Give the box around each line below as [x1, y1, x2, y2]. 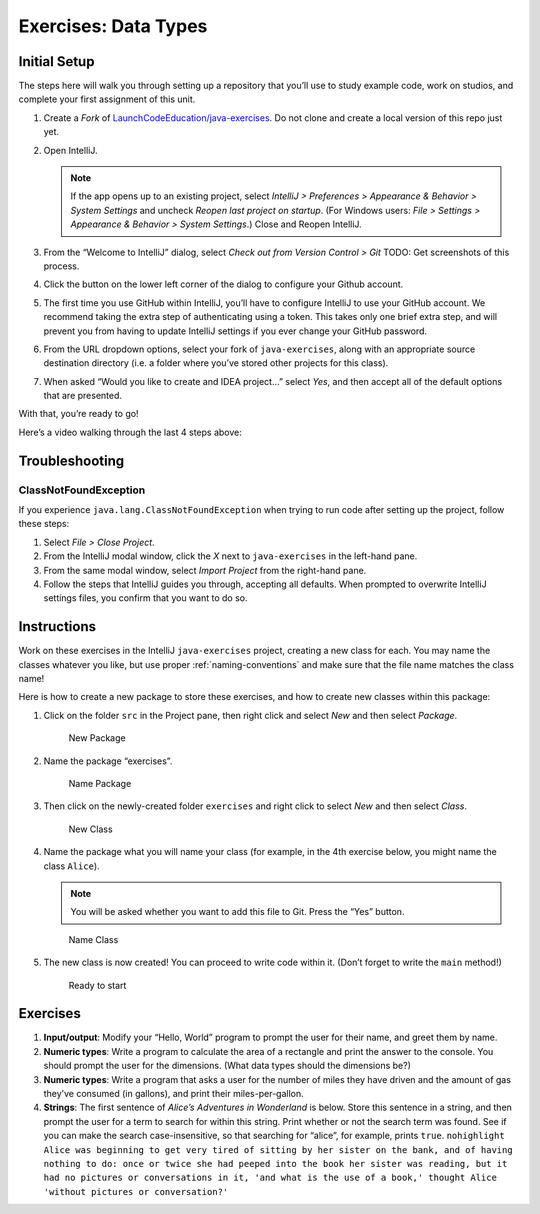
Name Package [68, 778, 132, 790]
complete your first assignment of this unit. [18, 93, 196, 105]
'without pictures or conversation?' [43, 1186, 229, 1197]
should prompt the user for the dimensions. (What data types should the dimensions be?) [43, 1060, 412, 1072]
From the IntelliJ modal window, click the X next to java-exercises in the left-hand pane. [43, 550, 418, 562]
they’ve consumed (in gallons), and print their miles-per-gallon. [43, 1088, 304, 1099]
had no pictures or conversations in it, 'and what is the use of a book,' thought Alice [43, 1172, 497, 1184]
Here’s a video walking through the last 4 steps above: [18, 426, 242, 438]
